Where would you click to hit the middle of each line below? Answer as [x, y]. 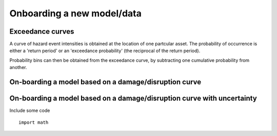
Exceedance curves [42, 31]
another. [18, 67]
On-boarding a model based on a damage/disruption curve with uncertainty [133, 98]
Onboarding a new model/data [76, 13]
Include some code [30, 110]
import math [34, 122]
